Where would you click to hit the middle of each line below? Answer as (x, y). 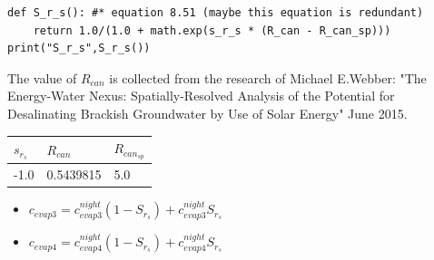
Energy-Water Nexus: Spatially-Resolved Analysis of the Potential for (201, 96)
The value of (42, 77)
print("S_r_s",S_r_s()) (79, 48)
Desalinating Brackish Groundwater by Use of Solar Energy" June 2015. (207, 113)
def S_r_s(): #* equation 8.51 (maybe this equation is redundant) (216, 13)
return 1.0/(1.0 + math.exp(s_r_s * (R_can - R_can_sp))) (212, 30)
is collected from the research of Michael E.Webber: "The (268, 77)
